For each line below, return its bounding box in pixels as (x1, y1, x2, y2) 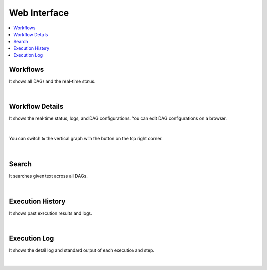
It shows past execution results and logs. (9, 210, 92, 216)
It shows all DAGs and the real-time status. (9, 78, 96, 84)
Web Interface (9, 7, 69, 18)
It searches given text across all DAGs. (9, 173, 88, 179)
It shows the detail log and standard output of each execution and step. (9, 247, 155, 253)
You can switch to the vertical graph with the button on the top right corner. (9, 136, 163, 142)
